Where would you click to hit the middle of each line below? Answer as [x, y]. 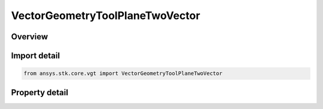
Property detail [40, 92]
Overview [30, 37]
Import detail [35, 56]
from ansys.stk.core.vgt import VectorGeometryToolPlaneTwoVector [123, 74]
